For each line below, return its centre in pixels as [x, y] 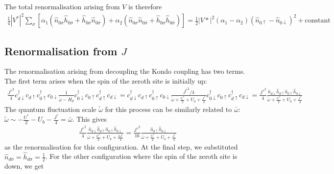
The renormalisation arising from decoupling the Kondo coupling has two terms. [125, 71]
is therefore [145, 6]
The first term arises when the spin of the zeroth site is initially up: [106, 80]
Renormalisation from [61, 51]
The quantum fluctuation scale [50, 109]
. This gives [89, 119]
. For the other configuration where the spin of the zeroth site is [141, 156]
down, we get [24, 166]
